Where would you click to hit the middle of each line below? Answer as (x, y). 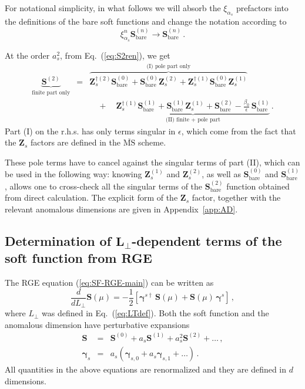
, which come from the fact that (239, 131)
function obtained (258, 186)
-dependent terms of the (207, 240)
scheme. (152, 142)
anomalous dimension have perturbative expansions (97, 324)
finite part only (51, 92)
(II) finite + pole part (193, 120)
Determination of (58, 240)
